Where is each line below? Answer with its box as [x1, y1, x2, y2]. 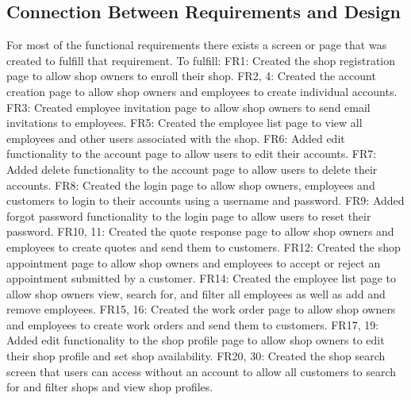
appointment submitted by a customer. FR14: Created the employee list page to [6, 270, 397, 287]
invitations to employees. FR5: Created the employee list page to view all [6, 114, 363, 131]
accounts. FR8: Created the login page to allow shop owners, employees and [6, 176, 375, 193]
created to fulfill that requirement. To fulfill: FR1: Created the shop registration [6, 52, 396, 68]
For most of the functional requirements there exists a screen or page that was [6, 37, 387, 53]
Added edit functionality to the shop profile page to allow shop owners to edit [6, 332, 385, 348]
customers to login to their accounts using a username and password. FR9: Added [6, 192, 405, 209]
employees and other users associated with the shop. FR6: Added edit [6, 129, 345, 146]
